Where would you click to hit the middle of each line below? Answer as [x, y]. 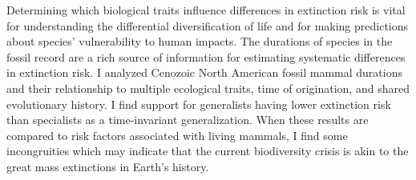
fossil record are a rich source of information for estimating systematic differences [206, 56]
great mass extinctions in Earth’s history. [108, 166]
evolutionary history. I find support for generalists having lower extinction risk [199, 104]
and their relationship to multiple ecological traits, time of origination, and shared [208, 88]
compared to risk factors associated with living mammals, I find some [177, 135]
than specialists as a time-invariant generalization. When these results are [188, 120]
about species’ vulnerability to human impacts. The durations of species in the [200, 41]
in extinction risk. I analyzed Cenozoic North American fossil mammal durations [204, 72]
